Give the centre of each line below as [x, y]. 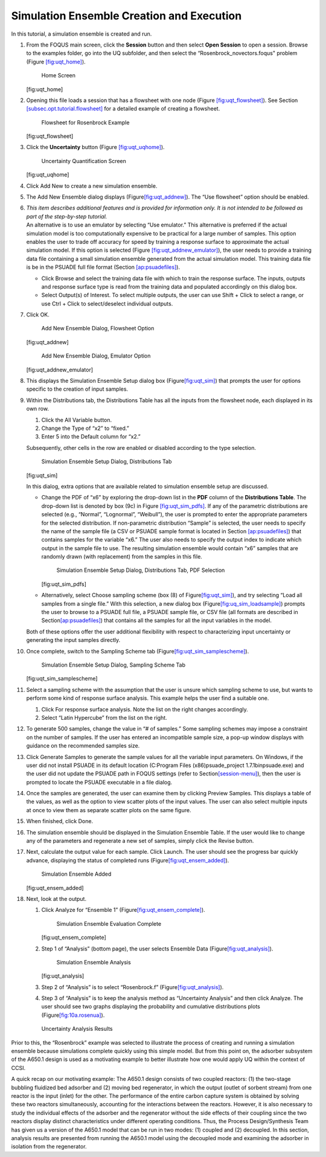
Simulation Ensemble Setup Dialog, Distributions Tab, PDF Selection [141, 570]
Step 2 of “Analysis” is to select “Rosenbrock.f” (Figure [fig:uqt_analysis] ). [133, 987]
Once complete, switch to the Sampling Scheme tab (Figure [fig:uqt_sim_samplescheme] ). [138, 651]
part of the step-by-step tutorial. [67, 216]
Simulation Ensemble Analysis [94, 962]
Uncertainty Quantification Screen [84, 161]
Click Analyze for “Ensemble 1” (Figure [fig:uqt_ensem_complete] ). [123, 910]
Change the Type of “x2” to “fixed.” [85, 428]
